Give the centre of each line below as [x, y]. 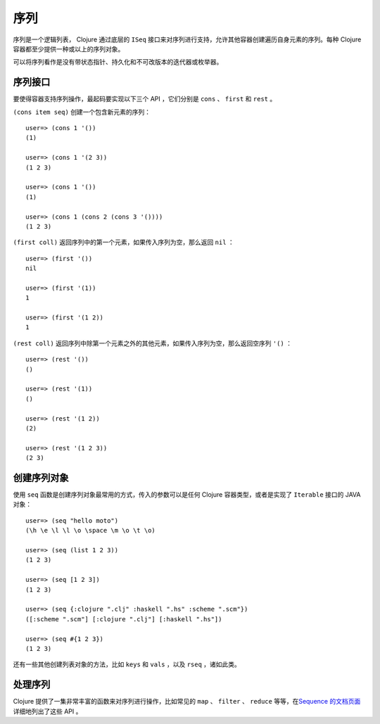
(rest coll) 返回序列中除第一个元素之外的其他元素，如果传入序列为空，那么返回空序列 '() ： [152, 343]
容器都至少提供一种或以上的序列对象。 [69, 49]
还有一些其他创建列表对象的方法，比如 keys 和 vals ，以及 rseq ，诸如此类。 [127, 664]
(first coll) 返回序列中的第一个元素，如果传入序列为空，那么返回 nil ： [124, 242]
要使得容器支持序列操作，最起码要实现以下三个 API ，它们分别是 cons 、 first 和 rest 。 [145, 99]
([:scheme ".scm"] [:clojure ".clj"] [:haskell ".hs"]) [124, 619]
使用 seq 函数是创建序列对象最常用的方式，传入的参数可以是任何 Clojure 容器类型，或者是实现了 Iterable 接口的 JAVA [187, 495]
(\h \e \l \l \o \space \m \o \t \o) [91, 531]
